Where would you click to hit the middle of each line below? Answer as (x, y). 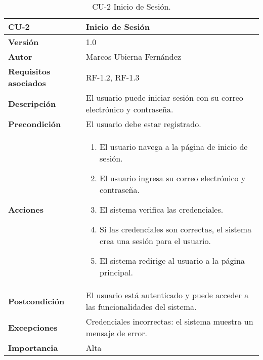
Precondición (35, 124)
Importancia (33, 348)
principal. (116, 272)
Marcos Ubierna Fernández (133, 56)
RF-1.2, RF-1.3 (113, 77)
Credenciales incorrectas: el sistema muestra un (169, 321)
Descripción (32, 103)
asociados (27, 83)
